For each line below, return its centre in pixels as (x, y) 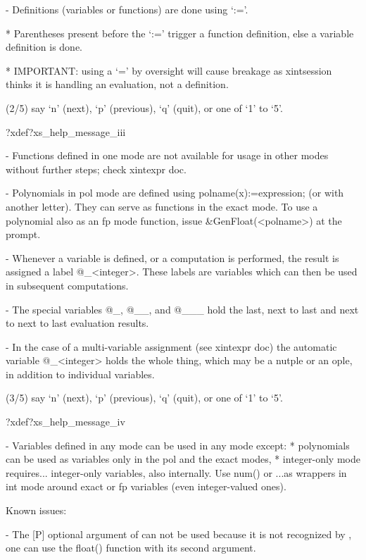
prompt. (23, 234)
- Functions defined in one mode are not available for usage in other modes (167, 155)
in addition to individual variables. (80, 374)
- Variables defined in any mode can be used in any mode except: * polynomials (178, 445)
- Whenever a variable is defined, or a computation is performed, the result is (172, 257)
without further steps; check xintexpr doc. (96, 169)
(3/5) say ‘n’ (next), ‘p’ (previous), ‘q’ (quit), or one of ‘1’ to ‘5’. (144, 398)
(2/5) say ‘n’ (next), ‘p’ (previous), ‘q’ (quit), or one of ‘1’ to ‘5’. (144, 107)
